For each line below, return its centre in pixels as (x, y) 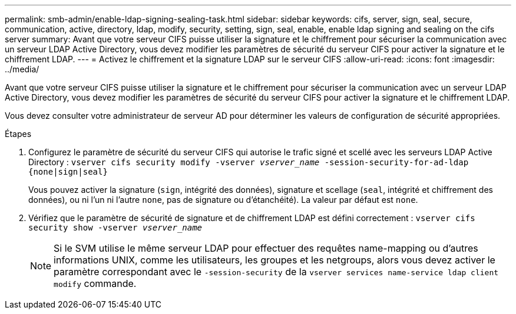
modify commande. (95, 283)
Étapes (18, 134)
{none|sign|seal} (68, 172)
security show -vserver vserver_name (115, 228)
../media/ (22, 69)
